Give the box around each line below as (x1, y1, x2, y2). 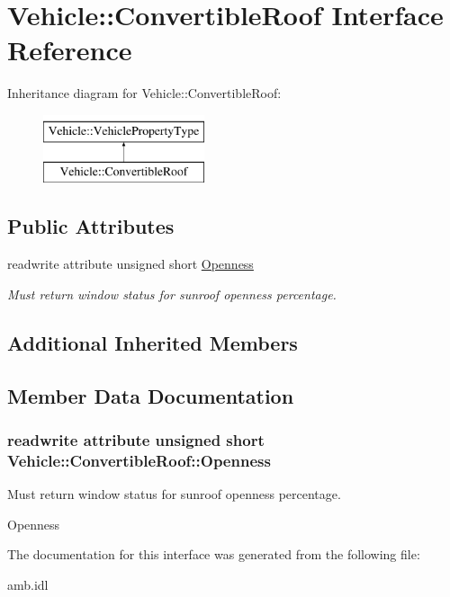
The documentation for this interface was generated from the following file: (7, 545, 420, 564)
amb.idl (7, 575, 49, 593)
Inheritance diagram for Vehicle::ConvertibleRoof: (7, 84, 282, 102)
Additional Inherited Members (7, 328, 298, 356)
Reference (7, 31, 132, 68)
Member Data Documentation (7, 381, 294, 409)
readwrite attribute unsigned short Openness (7, 254, 254, 273)
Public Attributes (7, 212, 175, 240)
